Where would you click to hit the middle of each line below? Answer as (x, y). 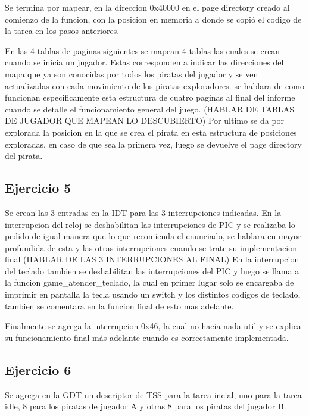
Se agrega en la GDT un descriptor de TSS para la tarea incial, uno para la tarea (153, 394)
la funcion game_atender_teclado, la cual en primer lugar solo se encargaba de (149, 282)
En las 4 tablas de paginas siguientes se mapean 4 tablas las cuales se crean (143, 50)
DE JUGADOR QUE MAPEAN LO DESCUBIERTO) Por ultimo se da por (145, 121)
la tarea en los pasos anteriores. (62, 31)
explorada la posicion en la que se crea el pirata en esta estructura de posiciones (151, 132)
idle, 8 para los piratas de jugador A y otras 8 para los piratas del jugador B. (146, 406)
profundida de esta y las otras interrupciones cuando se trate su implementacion (151, 247)
